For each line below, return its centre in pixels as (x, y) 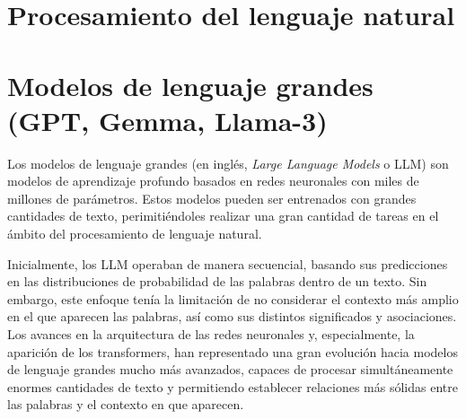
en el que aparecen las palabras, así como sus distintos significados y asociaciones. (232, 316)
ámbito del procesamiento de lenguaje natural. (135, 234)
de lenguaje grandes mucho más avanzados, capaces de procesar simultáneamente (230, 369)
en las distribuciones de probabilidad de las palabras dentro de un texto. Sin (217, 281)
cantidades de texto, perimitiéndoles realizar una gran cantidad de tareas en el (223, 216)
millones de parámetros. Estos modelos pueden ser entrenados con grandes (212, 198)
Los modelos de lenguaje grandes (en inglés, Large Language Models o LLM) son (228, 163)
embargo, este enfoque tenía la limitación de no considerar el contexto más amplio (233, 298)
